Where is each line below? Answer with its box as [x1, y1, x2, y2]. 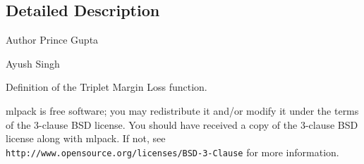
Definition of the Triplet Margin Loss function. [6, 80, 207, 94]
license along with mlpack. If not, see [6, 131, 166, 146]
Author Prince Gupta [6, 32, 99, 47]
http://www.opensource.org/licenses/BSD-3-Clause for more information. [6, 144, 339, 159]
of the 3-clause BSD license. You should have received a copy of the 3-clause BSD [6, 117, 358, 132]
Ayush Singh [6, 56, 60, 70]
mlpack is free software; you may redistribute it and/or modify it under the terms [6, 103, 359, 118]
